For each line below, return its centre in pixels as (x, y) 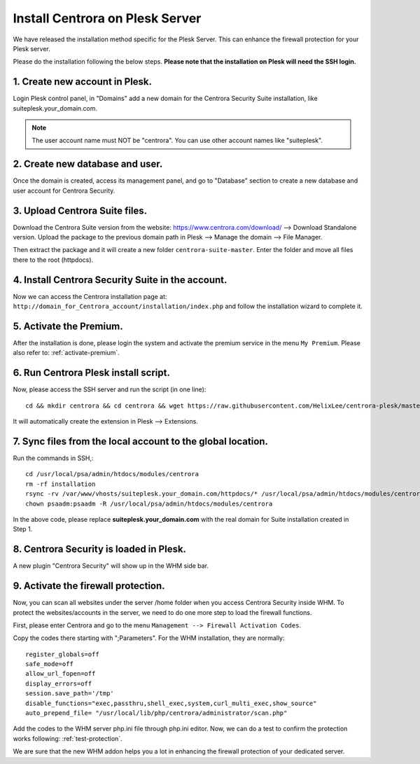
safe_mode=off (49, 664)
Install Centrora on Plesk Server (107, 18)
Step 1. (23, 529)
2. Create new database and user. (88, 164)
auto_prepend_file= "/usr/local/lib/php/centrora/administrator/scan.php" (156, 713)
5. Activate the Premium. (68, 326)
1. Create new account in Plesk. (83, 82)
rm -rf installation (61, 484)
